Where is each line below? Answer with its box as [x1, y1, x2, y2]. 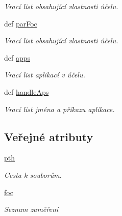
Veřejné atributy [4, 128, 93, 144]
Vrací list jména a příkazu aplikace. [4, 103, 115, 114]
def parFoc [4, 18, 37, 29]
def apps [4, 52, 31, 63]
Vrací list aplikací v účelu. [4, 69, 85, 80]
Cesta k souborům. [4, 169, 62, 180]
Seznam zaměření [4, 204, 59, 214]
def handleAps [4, 86, 49, 97]
